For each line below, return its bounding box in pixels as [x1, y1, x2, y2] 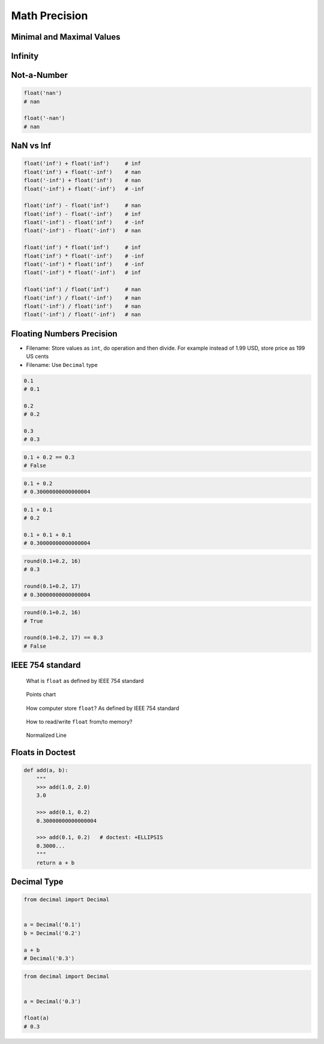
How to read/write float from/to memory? [26, 718, 133, 725]
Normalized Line [26, 732, 67, 739]
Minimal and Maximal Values [11, 32, 121, 42]
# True [23, 618, 43, 624]
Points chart [26, 691, 56, 698]
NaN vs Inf [11, 141, 51, 151]
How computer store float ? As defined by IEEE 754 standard [26, 705, 179, 712]
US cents [26, 353, 49, 360]
